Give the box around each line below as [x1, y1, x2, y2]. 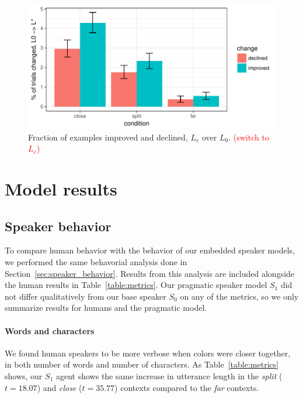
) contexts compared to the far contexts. [114, 381, 259, 393]
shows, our [5, 369, 43, 382]
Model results [5, 176, 117, 200]
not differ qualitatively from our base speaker [5, 290, 166, 302]
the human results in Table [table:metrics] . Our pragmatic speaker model [5, 279, 267, 291]
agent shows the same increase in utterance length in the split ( [55, 369, 283, 382]
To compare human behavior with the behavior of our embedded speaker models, [5, 244, 295, 256]
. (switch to [228, 131, 269, 143]
